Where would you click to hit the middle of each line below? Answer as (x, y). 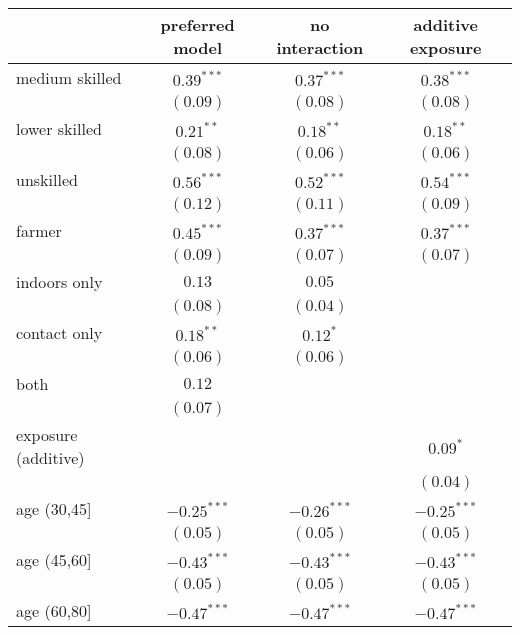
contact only (59, 332)
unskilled (47, 179)
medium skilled (69, 77)
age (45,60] (54, 559)
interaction (320, 47)
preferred (197, 24)
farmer (39, 230)
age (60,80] (54, 610)
